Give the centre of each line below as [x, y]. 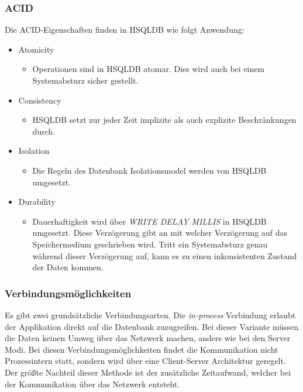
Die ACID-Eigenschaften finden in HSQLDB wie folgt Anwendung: [125, 30]
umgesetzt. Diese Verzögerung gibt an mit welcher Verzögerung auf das [160, 233]
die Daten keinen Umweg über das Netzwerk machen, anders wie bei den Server [148, 338]
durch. [44, 131]
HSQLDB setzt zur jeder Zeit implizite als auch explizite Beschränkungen [164, 120]
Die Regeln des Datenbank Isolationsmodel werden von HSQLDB [149, 170]
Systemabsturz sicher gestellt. [85, 80]
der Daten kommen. [68, 267]
